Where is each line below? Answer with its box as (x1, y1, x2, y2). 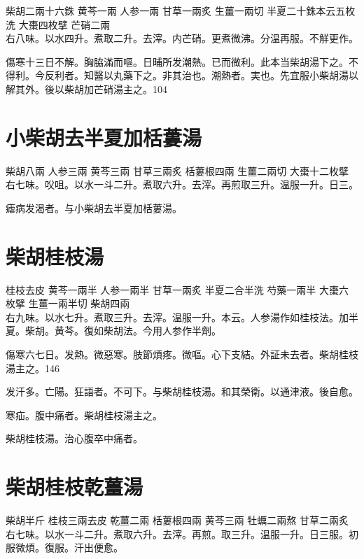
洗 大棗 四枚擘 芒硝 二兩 (6, 17, 111, 31)
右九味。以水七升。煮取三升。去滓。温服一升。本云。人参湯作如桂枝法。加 (6, 309, 349, 324)
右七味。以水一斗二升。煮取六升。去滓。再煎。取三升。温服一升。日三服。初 (6, 526, 358, 541)
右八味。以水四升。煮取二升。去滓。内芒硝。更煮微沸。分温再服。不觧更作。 (6, 31, 358, 45)
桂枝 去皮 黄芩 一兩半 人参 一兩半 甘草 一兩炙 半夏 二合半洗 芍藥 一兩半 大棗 (6, 282, 339, 297)
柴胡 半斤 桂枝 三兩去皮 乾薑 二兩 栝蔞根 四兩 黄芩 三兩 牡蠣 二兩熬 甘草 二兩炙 (6, 513, 349, 528)
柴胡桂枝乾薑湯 (6, 472, 143, 501)
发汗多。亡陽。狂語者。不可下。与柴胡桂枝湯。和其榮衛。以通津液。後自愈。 (6, 384, 358, 399)
